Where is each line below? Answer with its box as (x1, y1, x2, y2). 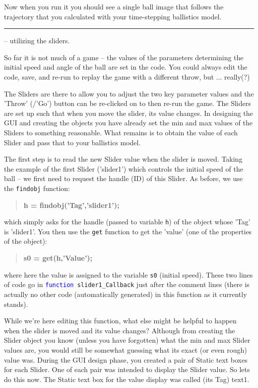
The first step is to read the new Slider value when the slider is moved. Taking (4, 154, 243, 164)
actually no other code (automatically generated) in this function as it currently (4, 289, 247, 299)
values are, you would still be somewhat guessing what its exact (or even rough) (4, 344, 247, 355)
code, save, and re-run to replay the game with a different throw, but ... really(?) (4, 71, 250, 82)
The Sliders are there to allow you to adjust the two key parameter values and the (4, 88, 254, 98)
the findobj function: (4, 183, 70, 193)
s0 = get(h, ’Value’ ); (23, 253, 92, 263)
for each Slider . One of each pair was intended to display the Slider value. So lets (4, 364, 250, 375)
